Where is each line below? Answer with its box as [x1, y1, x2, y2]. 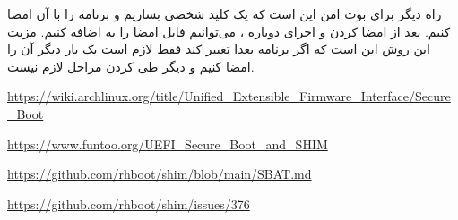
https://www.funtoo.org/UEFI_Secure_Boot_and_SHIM [7, 134, 328, 153]
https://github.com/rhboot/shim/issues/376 [7, 194, 250, 213]
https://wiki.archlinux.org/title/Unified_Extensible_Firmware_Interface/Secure [7, 87, 451, 106]
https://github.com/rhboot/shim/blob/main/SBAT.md [7, 165, 312, 183]
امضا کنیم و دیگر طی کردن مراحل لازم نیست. [7, 56, 255, 75]
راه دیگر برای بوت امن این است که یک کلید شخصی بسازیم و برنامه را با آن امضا [7, 4, 442, 22]
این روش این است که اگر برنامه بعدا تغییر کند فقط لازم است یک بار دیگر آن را [7, 39, 430, 58]
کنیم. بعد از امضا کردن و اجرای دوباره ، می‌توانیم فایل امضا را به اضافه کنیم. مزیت [7, 21, 451, 40]
